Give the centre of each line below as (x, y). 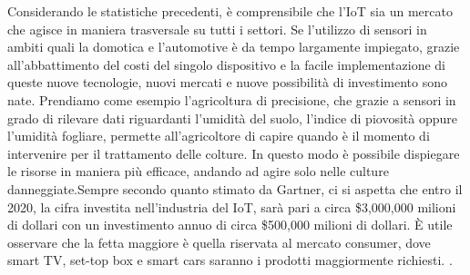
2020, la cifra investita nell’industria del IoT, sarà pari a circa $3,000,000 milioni (232, 206)
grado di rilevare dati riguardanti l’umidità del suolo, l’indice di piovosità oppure (232, 118)
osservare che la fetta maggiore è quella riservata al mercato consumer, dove (219, 242)
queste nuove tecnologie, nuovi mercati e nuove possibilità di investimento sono (227, 82)
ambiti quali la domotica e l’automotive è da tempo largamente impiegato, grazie (234, 47)
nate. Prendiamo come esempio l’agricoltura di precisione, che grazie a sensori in (232, 99)
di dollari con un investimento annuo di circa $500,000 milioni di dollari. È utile (230, 225)
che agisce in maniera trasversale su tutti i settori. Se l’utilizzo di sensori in (217, 29)
